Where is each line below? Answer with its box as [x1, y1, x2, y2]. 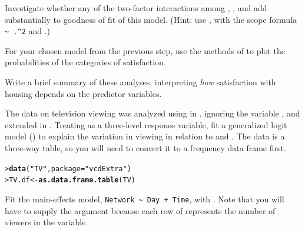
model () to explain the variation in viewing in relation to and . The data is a [5, 130, 285, 142]
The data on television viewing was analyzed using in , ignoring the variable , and [5, 107, 300, 119]
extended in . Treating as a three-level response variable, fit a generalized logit [5, 118, 287, 131]
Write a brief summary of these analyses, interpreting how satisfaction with [5, 76, 276, 88]
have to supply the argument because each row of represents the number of [5, 204, 276, 216]
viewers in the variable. [5, 216, 88, 228]
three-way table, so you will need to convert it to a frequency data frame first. [5, 142, 286, 154]
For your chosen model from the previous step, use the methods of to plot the [5, 44, 285, 56]
